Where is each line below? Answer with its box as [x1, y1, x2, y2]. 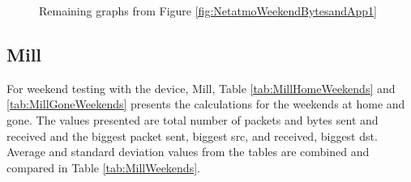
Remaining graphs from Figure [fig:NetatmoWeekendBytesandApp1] [39, 2, 378, 19]
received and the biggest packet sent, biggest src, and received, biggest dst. [6, 127, 378, 144]
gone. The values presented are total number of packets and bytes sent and [6, 111, 379, 128]
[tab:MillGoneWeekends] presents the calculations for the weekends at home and [6, 95, 405, 112]
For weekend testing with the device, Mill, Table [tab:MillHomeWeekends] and [6, 79, 396, 96]
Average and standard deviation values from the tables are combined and [6, 143, 370, 160]
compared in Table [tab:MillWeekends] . [6, 159, 200, 176]
